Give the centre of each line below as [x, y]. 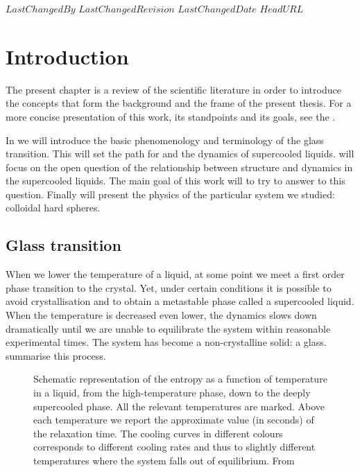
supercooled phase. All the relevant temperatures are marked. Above [179, 406]
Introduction [67, 56]
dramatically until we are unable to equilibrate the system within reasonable [168, 328]
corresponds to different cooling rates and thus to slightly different [174, 447]
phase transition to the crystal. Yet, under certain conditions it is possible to [169, 287]
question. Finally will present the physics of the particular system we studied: [170, 194]
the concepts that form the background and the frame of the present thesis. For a [179, 103]
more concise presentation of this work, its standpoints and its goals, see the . [171, 116]
